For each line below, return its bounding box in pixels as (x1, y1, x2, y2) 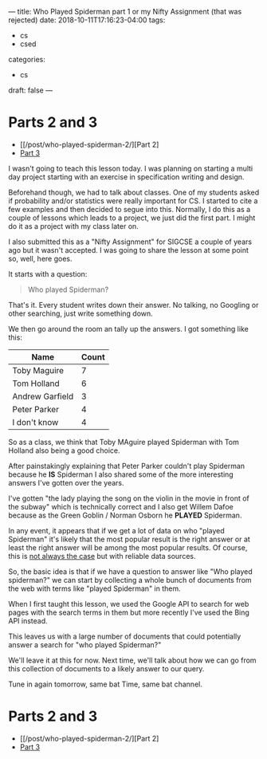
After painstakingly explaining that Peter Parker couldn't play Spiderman (8, 461, 245, 470)
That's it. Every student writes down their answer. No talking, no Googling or (8, 300, 259, 309)
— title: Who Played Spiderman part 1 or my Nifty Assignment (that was (8, 7, 242, 16)
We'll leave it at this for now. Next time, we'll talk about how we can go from (8, 655, 257, 665)
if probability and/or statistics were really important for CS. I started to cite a (8, 195, 258, 206)
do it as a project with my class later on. (8, 221, 139, 230)
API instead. (8, 615, 48, 625)
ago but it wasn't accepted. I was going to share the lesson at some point (8, 245, 249, 254)
